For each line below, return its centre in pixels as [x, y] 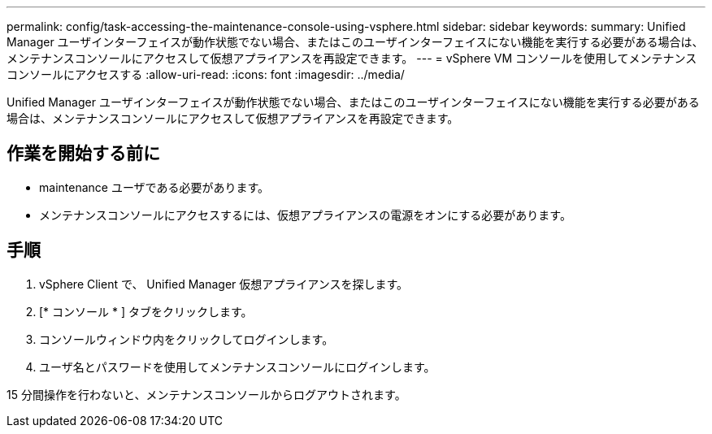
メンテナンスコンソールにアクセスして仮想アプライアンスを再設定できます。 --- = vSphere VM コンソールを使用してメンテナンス [352, 58]
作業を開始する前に [83, 154]
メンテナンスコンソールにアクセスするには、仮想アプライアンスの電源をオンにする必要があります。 [305, 215]
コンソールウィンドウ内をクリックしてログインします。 [187, 339]
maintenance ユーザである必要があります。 [154, 187]
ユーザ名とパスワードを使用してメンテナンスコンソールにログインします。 [237, 367]
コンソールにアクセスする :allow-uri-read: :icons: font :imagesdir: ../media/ [206, 74]
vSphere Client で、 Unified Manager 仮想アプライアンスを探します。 [224, 284]
